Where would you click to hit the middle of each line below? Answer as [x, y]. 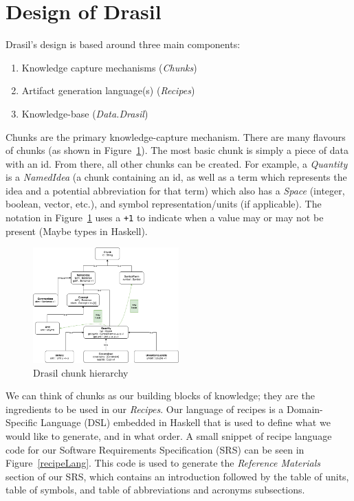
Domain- [305, 409]
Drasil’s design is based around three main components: [123, 44]
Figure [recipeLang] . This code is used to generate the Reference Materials [163, 463]
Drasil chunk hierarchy [81, 372]
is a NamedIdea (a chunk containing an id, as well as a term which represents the [176, 177]
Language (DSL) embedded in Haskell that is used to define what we [185, 422]
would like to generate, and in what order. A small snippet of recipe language [169, 435]
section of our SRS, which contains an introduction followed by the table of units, [177, 476]
